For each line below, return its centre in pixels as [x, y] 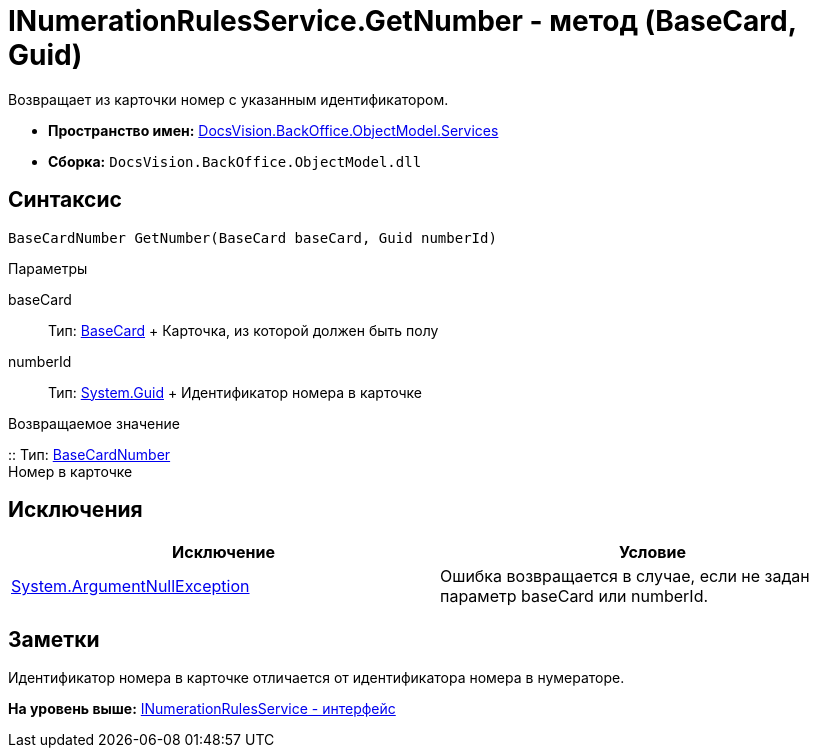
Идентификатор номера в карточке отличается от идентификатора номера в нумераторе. [316, 678]
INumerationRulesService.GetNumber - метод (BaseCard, [402, 21]
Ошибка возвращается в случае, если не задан [625, 576]
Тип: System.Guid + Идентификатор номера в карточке [235, 392]
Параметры [48, 268]
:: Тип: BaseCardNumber [89, 454]
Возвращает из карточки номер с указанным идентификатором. [228, 99]
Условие [652, 552]
